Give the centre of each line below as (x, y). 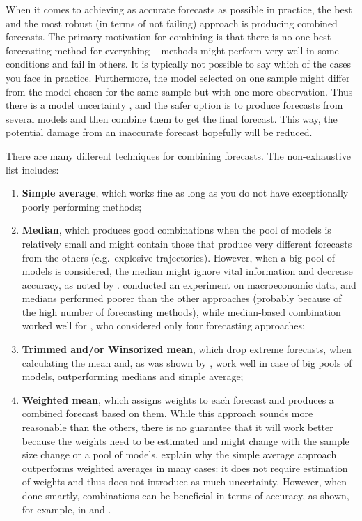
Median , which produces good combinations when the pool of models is (176, 230)
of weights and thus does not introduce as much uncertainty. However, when (184, 482)
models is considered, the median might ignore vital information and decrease (187, 271)
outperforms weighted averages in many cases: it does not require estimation (185, 468)
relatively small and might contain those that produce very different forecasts (187, 243)
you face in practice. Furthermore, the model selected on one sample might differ (178, 77)
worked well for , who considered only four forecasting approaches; (163, 325)
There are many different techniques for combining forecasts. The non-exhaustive (178, 155)
